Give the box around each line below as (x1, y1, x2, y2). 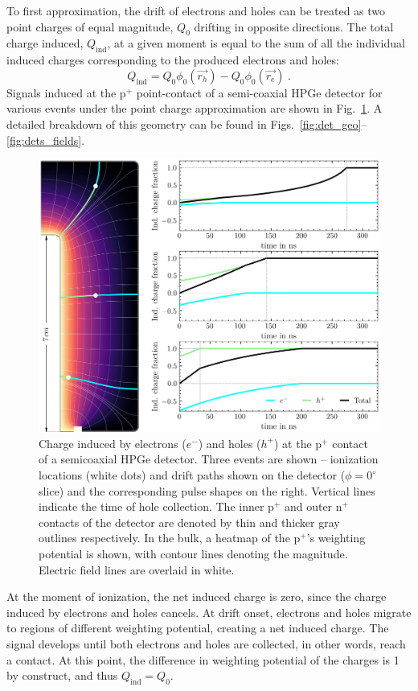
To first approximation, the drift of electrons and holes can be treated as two (6, 2, 386, 19)
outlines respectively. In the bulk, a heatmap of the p (39, 529, 301, 546)
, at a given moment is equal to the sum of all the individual (107, 35, 405, 51)
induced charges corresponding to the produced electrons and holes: (6, 51, 339, 68)
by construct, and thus (6, 667, 118, 684)
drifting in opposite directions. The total (194, 18, 394, 35)
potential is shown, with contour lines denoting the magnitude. (39, 545, 348, 562)
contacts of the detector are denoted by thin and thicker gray (39, 513, 340, 530)
